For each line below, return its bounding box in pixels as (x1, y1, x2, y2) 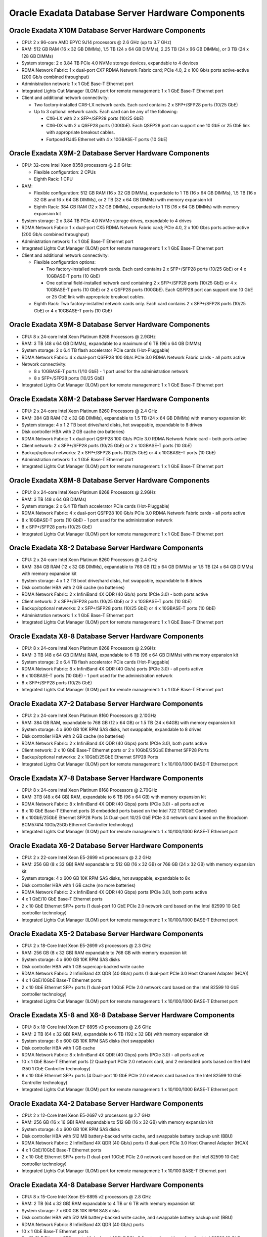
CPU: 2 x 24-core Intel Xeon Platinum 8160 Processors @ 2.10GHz (21, 713, 157, 718)
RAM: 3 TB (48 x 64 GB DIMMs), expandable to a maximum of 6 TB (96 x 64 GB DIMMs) (21, 340, 202, 346)
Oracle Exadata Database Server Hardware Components (9, 7, 245, 18)
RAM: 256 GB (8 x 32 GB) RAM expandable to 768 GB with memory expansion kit (21, 950, 187, 955)
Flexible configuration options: (34, 259, 96, 265)
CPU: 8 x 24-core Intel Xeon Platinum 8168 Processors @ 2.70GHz (21, 787, 158, 793)
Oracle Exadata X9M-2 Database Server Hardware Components (9, 149, 210, 158)
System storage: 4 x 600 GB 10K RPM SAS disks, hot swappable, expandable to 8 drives (21, 726, 202, 732)
